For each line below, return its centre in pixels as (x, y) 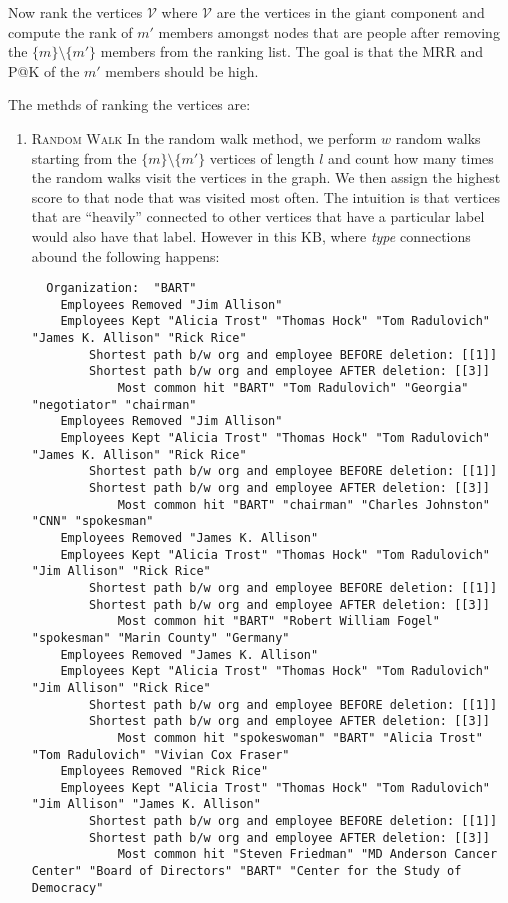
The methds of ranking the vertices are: (129, 104)
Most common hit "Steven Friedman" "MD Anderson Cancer (307, 854)
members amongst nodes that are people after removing (329, 31)
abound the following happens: (125, 255)
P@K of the (44, 70)
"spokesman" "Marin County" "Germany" (160, 637)
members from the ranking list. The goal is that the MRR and (291, 51)
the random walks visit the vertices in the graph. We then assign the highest (266, 177)
